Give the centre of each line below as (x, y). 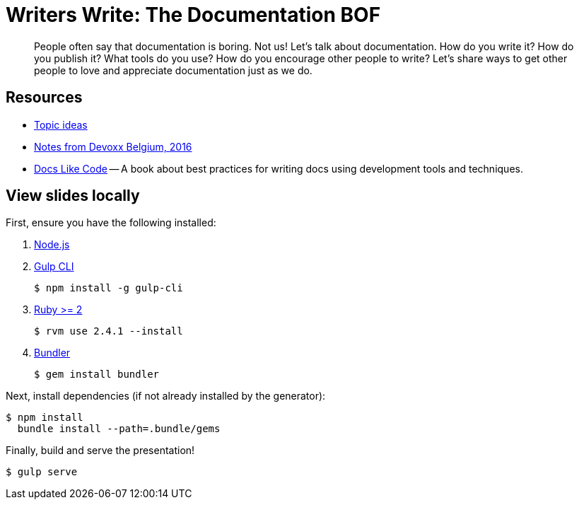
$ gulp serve (42, 472)
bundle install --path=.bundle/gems (119, 429)
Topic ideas (61, 124)
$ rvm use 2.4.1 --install (109, 331)
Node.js (52, 245)
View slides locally (73, 196)
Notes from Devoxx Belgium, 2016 (113, 146)
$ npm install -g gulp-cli (109, 288)
